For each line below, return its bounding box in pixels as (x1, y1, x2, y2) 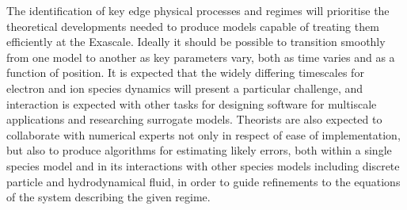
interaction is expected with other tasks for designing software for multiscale (6, 95, 377, 112)
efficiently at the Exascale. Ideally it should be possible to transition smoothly (6, 33, 386, 50)
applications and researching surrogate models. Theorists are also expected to (6, 111, 382, 128)
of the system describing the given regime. (6, 189, 211, 205)
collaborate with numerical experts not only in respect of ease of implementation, (6, 126, 401, 143)
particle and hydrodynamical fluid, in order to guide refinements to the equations (6, 173, 401, 189)
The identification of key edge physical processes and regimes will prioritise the (6, 2, 390, 18)
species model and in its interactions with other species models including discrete (6, 157, 400, 174)
